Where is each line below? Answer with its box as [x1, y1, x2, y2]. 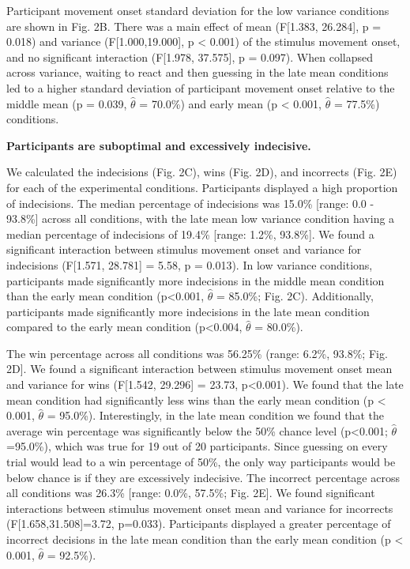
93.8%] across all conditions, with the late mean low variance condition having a [6, 210, 395, 227]
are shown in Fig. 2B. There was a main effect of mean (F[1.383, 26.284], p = [6, 17, 382, 34]
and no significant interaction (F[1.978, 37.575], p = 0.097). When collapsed [6, 48, 373, 65]
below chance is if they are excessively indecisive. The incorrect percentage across [6, 469, 400, 485]
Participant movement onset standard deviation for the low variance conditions [6, 2, 389, 18]
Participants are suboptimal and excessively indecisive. [6, 137, 311, 153]
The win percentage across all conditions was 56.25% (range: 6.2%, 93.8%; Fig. [6, 345, 388, 361]
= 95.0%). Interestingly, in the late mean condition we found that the [47, 407, 385, 424]
